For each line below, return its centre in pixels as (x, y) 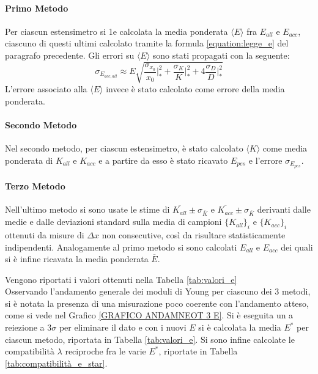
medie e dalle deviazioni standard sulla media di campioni (113, 222)
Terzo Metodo (35, 186)
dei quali (297, 247)
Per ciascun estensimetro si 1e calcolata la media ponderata (116, 31)
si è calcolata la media (240, 327)
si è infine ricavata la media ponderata (77, 259)
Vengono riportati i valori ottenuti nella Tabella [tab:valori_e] (121, 279)
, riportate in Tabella (198, 351)
